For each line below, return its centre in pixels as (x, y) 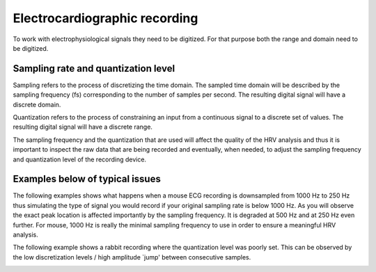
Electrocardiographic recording (105, 18)
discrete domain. (37, 104)
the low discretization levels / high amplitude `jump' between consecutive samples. (132, 257)
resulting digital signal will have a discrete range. (83, 127)
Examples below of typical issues (87, 179)
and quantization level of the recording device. (79, 159)
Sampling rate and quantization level (94, 69)
